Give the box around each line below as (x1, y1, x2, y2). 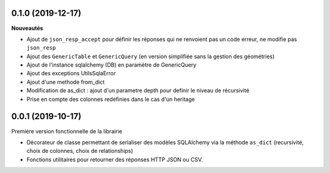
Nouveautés (11, 24, 43, 32)
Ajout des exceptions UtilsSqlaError (26, 70, 116, 77)
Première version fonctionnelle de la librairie (11, 127, 122, 134)
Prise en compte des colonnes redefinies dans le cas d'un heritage (26, 95, 195, 103)
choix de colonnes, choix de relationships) (26, 147, 134, 155)
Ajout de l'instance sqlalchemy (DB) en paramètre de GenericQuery (26, 61, 197, 68)
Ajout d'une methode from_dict (26, 78, 105, 86)
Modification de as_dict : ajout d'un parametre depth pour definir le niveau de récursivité (26, 87, 250, 94)
